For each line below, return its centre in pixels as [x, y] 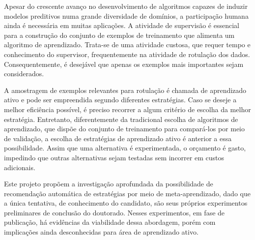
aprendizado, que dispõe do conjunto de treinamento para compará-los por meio [124, 129]
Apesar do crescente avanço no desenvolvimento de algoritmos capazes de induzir [126, 6]
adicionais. [20, 167]
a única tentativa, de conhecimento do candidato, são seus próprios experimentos [126, 203]
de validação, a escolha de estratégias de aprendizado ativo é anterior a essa [118, 138]
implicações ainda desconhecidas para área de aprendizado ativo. [101, 232]
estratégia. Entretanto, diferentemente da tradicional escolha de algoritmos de [121, 119]
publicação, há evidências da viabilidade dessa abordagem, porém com [110, 222]
